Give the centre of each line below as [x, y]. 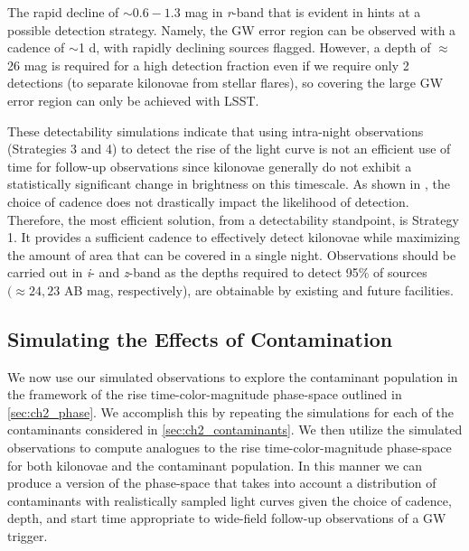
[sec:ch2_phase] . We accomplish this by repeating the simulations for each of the [231, 411]
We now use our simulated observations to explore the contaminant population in [233, 376]
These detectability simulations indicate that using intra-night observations [216, 131]
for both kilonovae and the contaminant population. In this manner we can [215, 465]
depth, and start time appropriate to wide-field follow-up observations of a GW [227, 518]
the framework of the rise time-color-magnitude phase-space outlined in [205, 394]
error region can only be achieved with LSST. [133, 100]
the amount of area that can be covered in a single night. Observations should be [232, 254]
